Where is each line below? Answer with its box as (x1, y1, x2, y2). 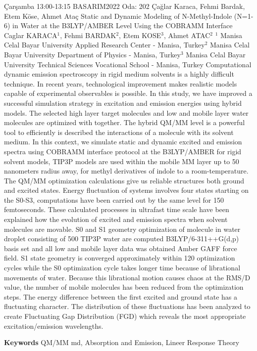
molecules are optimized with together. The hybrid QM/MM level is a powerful (4, 117, 245, 128)
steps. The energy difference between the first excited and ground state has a (4, 291, 238, 302)
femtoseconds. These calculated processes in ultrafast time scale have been (4, 204, 229, 215)
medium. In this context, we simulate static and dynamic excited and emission (4, 136, 242, 147)
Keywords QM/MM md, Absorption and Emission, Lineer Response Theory (4, 337, 240, 348)
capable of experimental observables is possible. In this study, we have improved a (4, 88, 253, 98)
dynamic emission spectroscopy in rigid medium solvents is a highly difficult (4, 69, 234, 79)
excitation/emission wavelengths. (4, 320, 103, 331)
